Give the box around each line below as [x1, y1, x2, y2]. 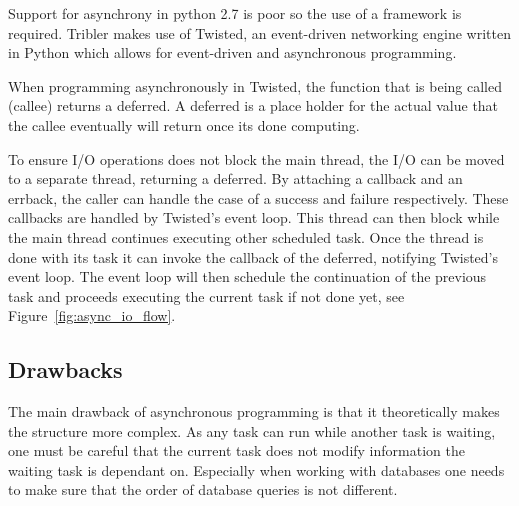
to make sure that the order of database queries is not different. [8, 479, 398, 500]
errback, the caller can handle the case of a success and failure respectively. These [8, 187, 509, 208]
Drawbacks [8, 354, 123, 385]
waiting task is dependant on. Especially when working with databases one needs [8, 459, 505, 480]
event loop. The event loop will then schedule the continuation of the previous [8, 266, 487, 287]
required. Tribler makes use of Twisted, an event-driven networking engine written [8, 22, 511, 43]
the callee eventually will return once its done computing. [8, 114, 360, 135]
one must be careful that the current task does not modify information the [8, 440, 465, 461]
